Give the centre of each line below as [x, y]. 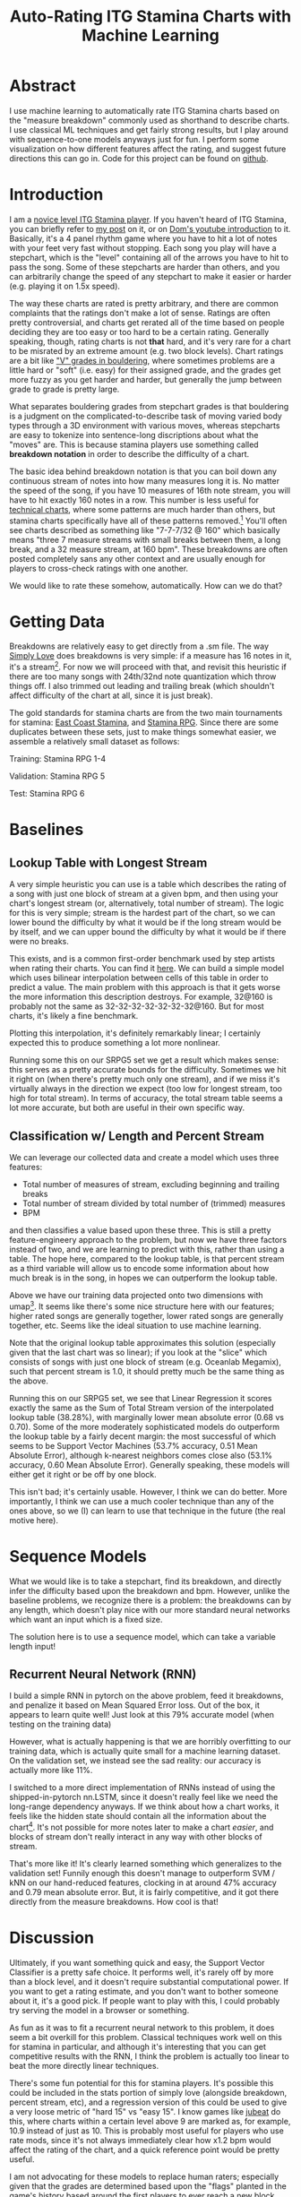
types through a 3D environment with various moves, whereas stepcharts [145, 425]
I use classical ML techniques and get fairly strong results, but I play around [149, 129]
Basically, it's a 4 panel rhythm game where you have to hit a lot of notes [143, 238]
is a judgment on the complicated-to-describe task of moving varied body [146, 416]
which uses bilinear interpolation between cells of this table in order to [139, 978]
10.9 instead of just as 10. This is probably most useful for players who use [146, 2131]
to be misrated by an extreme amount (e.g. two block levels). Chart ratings [146, 350]
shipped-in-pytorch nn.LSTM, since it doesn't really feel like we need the [144, 1797]
